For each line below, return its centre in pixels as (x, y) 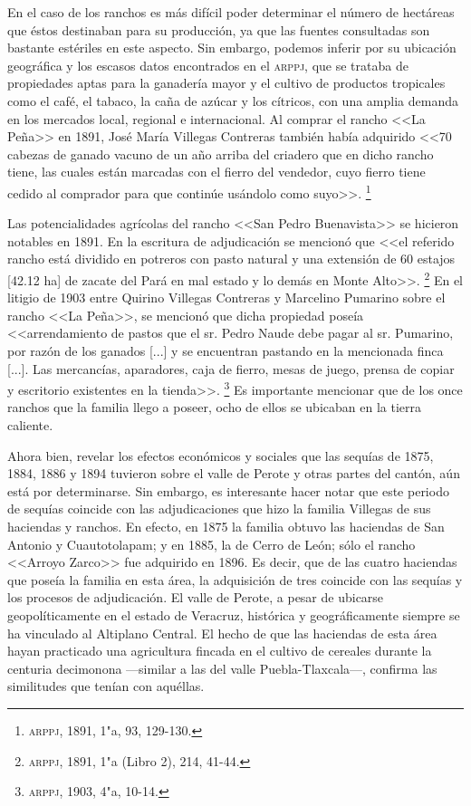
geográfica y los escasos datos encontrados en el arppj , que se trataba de (208, 65)
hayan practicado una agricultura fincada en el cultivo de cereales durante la (220, 651)
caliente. (30, 425)
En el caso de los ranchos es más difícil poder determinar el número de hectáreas (231, 12)
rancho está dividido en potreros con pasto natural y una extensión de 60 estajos (231, 259)
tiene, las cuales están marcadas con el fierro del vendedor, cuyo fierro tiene (216, 172)
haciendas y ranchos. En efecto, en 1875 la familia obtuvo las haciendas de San (226, 526)
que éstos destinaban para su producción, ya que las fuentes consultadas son (219, 29)
